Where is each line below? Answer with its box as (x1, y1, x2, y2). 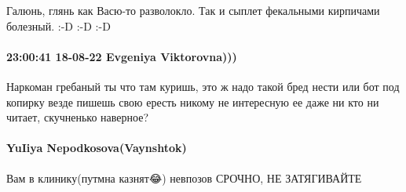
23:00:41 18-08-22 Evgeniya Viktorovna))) (6, 48, 237, 64)
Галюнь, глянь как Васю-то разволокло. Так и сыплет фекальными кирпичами (6, 2, 380, 18)
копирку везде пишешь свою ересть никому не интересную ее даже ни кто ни (6, 93, 379, 110)
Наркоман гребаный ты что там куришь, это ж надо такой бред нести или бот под (6, 78, 400, 94)
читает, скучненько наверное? (6, 109, 149, 125)
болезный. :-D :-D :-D (6, 17, 111, 34)
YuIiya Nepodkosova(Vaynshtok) (6, 139, 187, 156)
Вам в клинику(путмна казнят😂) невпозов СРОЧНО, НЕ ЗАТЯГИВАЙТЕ (6, 169, 362, 186)
